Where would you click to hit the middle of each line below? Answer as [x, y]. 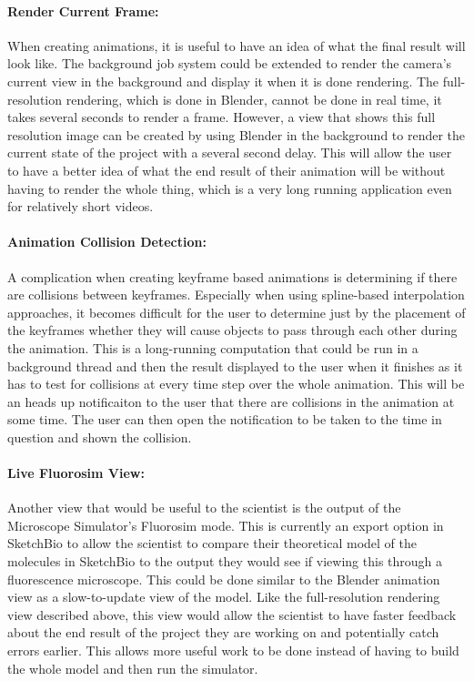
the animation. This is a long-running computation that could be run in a [213, 347]
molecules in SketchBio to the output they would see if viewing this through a [225, 561]
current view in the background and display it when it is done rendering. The [223, 81]
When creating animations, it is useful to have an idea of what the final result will [237, 45]
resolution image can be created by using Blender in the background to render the [237, 134]
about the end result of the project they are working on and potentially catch [223, 632]
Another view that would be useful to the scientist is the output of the [204, 508]
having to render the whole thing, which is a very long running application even [230, 188]
